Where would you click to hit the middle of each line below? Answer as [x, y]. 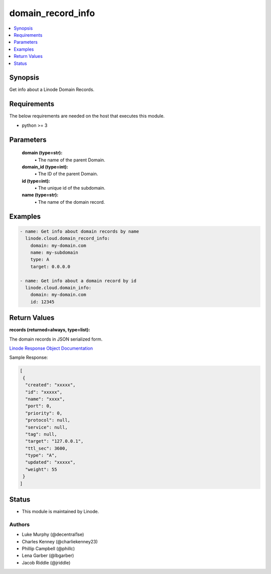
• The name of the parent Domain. [70, 160]
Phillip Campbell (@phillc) [48, 549]
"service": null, [46, 427]
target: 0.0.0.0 [50, 266]
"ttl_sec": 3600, [46, 448]
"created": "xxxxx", [50, 385]
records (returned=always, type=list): [50, 330]
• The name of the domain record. [70, 202]
